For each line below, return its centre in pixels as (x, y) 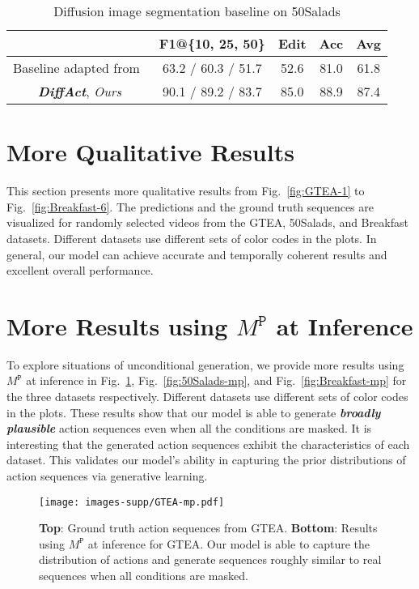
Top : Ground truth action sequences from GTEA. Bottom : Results (208, 528)
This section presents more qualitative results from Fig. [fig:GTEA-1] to (186, 191)
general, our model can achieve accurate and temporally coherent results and (197, 254)
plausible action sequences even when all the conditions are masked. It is (189, 428)
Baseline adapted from (76, 68)
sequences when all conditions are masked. (144, 575)
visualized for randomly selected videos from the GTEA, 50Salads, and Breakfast (207, 222)
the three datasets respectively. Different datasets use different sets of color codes (207, 396)
